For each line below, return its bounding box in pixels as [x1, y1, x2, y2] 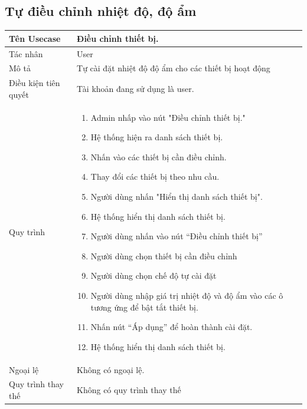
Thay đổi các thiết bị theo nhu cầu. [90, 170, 220, 183]
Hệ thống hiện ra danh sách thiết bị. [90, 131, 223, 143]
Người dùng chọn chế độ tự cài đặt [90, 269, 217, 282]
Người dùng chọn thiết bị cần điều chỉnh [90, 249, 237, 262]
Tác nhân [9, 47, 43, 60]
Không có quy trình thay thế [77, 384, 181, 396]
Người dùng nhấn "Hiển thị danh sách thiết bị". [90, 190, 263, 203]
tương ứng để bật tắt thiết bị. [90, 301, 198, 313]
